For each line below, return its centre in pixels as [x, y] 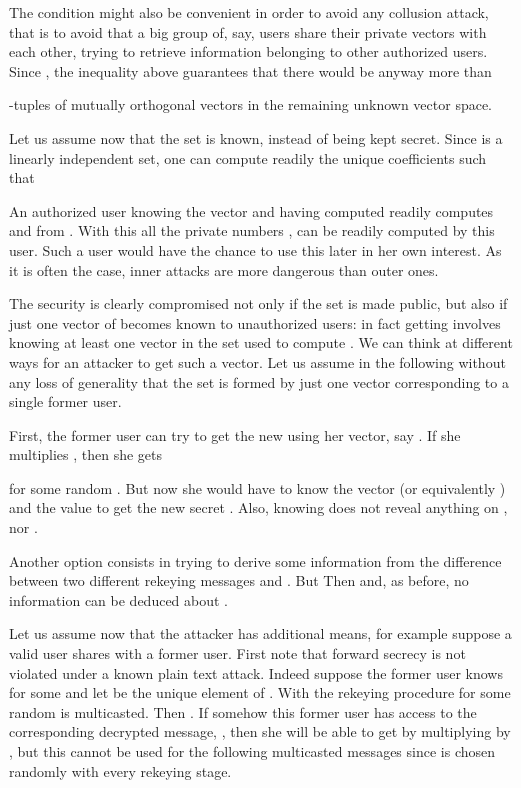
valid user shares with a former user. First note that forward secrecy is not [237, 653]
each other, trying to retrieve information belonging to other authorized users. [248, 51]
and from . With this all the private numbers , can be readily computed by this [252, 230]
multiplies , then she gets [86, 454]
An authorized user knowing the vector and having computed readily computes [251, 210]
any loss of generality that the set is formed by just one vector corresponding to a [259, 381]
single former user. [65, 401]
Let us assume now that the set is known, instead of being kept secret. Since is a [256, 137]
